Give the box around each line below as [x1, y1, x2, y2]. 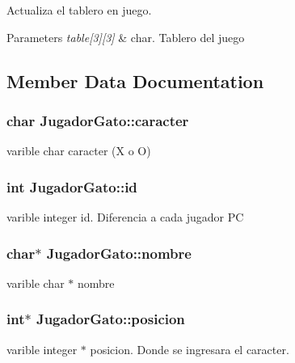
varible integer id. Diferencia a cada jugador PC [6, 209, 244, 225]
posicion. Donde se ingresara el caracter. [90, 340, 289, 357]
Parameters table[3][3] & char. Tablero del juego [6, 28, 245, 45]
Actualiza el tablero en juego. [6, 2, 152, 18]
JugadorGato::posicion [36, 309, 185, 329]
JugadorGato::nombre [46, 243, 192, 263]
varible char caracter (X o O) [6, 142, 151, 159]
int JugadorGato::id [6, 176, 137, 196]
